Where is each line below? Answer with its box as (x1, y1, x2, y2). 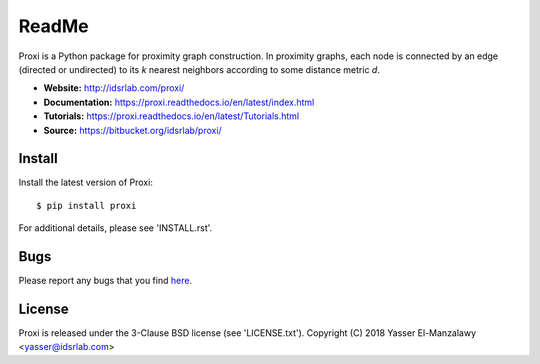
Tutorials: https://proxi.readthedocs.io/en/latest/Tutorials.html (43, 110, 300, 122)
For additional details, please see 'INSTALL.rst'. (18, 222, 213, 234)
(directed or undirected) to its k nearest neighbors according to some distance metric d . (18, 63, 380, 75)
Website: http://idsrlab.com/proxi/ (43, 82, 185, 94)
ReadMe (18, 15, 89, 37)
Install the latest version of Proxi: (18, 176, 154, 189)
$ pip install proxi (36, 200, 137, 211)
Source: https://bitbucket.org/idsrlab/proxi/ (43, 124, 222, 136)
